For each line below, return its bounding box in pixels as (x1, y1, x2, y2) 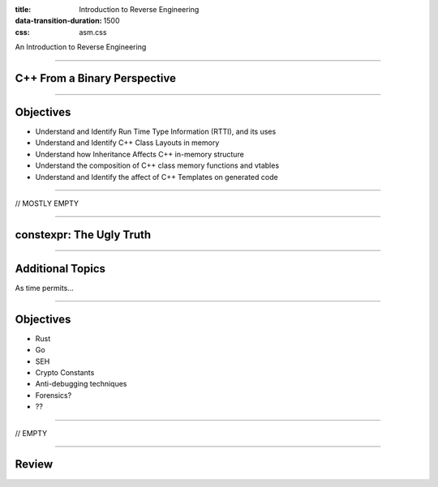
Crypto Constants (35, 368, 95, 378)
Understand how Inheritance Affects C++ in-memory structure (35, 149, 245, 159)
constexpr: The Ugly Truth (15, 228, 152, 241)
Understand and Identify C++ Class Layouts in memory (35, 138, 220, 147)
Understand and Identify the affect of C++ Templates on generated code (35, 172, 279, 182)
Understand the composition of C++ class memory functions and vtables (35, 160, 280, 170)
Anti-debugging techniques (35, 379, 127, 389)
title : (15, 5, 32, 14)
